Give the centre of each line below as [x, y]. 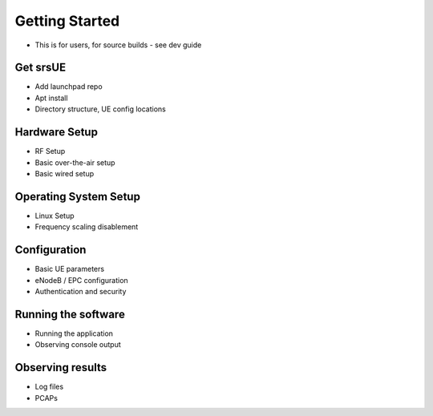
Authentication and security [81, 291]
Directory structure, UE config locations [100, 109]
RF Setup [50, 151]
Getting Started [67, 21]
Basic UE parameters [69, 269]
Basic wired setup [65, 173]
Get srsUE [40, 68]
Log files [49, 387]
